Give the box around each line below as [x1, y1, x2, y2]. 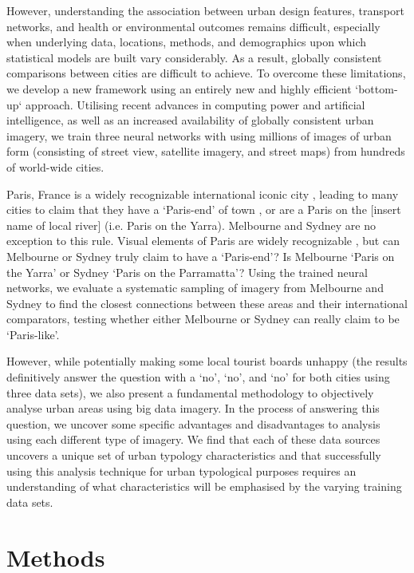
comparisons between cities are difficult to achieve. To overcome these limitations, [6, 65, 406, 81]
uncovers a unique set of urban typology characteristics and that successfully [6, 447, 381, 464]
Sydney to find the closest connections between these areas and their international [6, 294, 408, 311]
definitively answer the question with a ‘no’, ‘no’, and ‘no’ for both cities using [6, 369, 390, 385]
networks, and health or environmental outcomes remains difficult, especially [6, 18, 380, 34]
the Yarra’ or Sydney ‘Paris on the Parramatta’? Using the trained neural [6, 263, 368, 280]
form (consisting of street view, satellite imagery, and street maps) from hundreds [6, 143, 405, 160]
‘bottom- [355, 80, 398, 97]
